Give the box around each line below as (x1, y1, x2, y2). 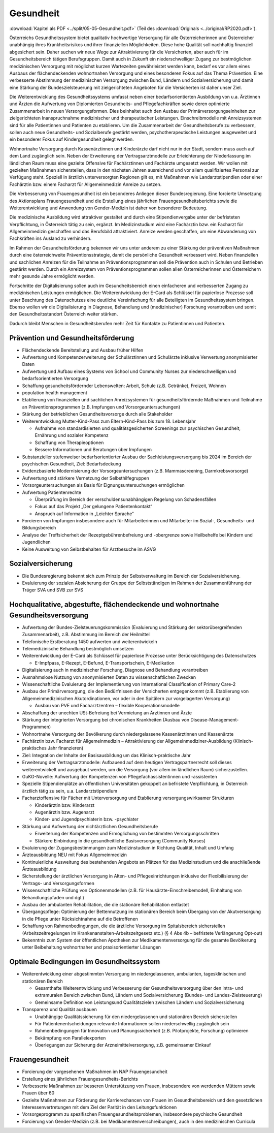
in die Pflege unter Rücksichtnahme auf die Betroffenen (22, 916, 138, 922)
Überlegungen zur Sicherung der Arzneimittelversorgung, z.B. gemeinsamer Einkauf (35, 1042, 211, 1048)
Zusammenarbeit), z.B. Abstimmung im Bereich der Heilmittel (22, 632, 150, 638)
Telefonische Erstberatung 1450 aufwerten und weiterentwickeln (22, 638, 157, 645)
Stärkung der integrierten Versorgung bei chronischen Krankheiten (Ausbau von (22, 716, 190, 722)
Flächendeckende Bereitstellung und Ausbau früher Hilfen (22, 347, 144, 353)
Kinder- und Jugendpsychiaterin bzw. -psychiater (35, 816, 139, 823)
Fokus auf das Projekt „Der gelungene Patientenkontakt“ (35, 503, 153, 510)
